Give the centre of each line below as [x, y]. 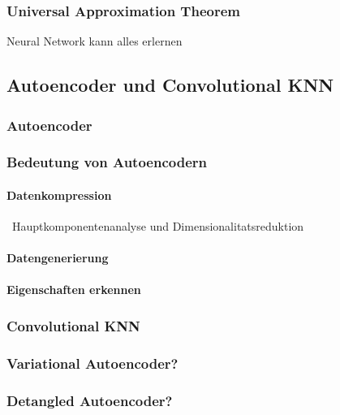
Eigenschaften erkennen [74, 290]
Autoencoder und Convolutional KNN [170, 85]
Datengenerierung [58, 258]
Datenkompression [59, 195]
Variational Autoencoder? [93, 363]
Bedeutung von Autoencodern [107, 162]
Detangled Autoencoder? [90, 400]
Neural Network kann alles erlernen [95, 41]
